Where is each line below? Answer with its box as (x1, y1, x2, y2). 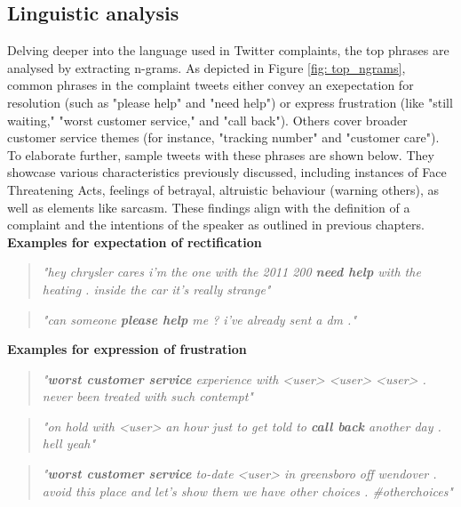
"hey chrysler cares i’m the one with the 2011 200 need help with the (42, 262, 421, 281)
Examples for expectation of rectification (7, 232, 262, 251)
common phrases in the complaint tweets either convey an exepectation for (7, 76, 414, 94)
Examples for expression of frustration (7, 340, 247, 358)
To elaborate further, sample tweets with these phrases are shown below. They (7, 145, 434, 164)
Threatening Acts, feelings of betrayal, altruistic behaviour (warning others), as (7, 180, 439, 198)
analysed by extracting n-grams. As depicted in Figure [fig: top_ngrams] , (7, 58, 406, 76)
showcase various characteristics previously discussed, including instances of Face (7, 163, 447, 181)
